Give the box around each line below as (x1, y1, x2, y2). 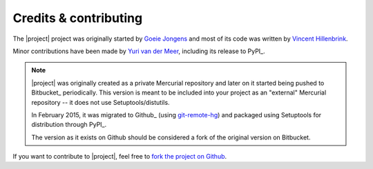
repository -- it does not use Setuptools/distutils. (31, 98, 170, 106)
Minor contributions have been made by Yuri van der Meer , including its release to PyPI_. (12, 47, 265, 55)
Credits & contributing (12, 10, 143, 26)
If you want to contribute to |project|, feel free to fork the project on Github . (12, 152, 227, 161)
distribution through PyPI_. (31, 121, 107, 129)
